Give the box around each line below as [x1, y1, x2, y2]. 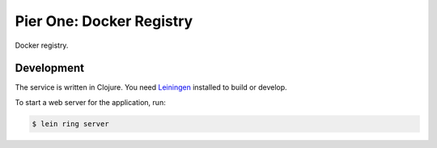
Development [15, 61, 85, 75]
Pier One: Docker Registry [15, 12, 193, 30]
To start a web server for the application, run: [15, 97, 166, 107]
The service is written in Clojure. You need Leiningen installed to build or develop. [15, 82, 287, 92]
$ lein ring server [32, 119, 109, 129]
